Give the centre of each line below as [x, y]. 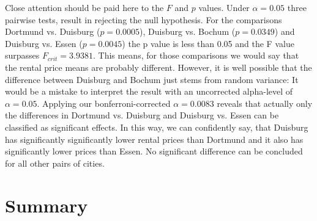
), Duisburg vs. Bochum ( [188, 31]
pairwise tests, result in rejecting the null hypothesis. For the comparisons [144, 19]
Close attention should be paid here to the [84, 7]
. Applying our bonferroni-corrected [104, 103]
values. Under [224, 7]
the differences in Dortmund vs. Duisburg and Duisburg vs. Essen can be [142, 115]
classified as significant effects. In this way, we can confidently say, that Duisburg [157, 127]
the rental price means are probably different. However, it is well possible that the [158, 67]
